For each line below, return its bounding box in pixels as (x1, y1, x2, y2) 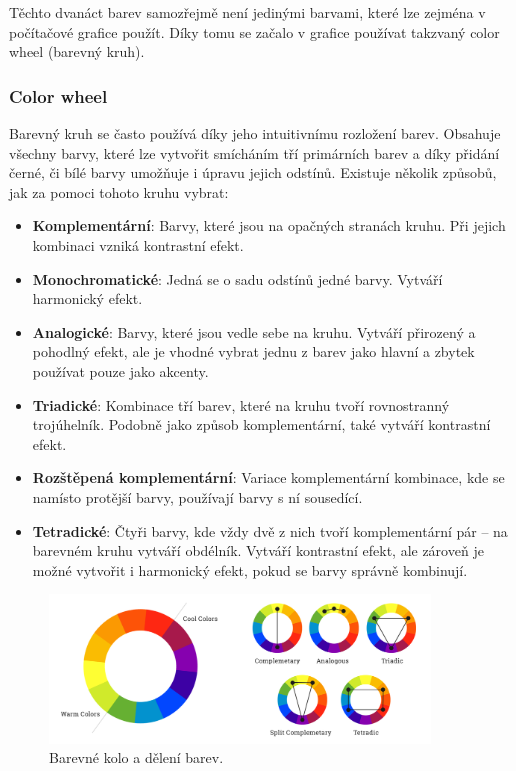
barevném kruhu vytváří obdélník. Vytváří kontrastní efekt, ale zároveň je (32, 540, 484, 561)
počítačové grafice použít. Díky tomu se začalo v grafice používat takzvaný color (9, 21, 500, 42)
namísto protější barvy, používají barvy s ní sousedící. (32, 486, 363, 507)
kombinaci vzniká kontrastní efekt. (32, 234, 244, 255)
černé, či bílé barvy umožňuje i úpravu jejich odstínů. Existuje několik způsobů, (9, 162, 497, 183)
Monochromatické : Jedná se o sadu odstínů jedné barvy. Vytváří (32, 268, 443, 289)
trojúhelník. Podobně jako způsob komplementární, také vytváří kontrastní (32, 414, 491, 435)
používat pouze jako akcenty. (32, 360, 209, 381)
